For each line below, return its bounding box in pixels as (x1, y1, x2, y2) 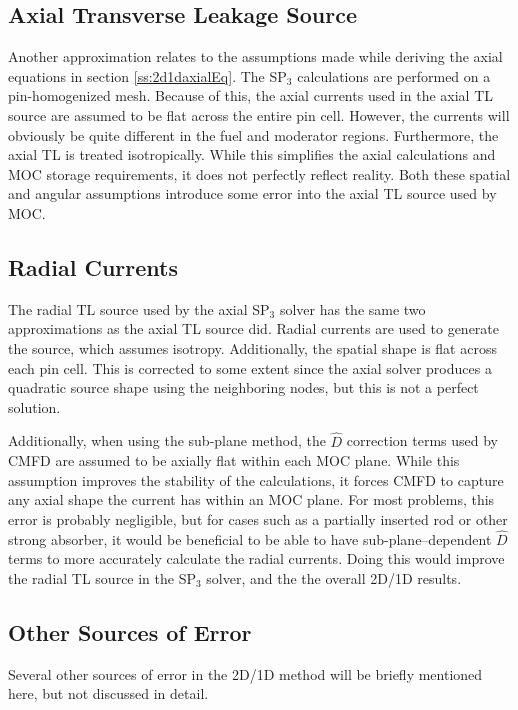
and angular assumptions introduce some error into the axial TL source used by (8, 183, 497, 204)
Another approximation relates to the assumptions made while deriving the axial (8, 46, 503, 67)
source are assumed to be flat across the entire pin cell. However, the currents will (8, 104, 510, 125)
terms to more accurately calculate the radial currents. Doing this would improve (8, 548, 505, 569)
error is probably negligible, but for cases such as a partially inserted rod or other (8, 508, 508, 529)
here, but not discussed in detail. (8, 683, 209, 704)
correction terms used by (346, 430, 498, 451)
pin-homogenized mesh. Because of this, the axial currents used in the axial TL (8, 85, 493, 106)
